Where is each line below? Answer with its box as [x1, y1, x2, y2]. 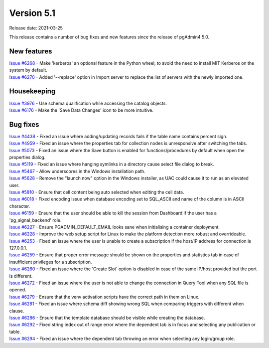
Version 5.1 [9, 7, 56, 18]
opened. [9, 287, 27, 293]
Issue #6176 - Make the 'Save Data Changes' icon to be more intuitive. [9, 107, 154, 113]
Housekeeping [9, 87, 56, 96]
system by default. [9, 67, 47, 73]
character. [9, 203, 30, 209]
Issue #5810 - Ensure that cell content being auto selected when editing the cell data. [9, 189, 184, 195]
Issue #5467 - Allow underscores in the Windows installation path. [9, 168, 145, 174]
